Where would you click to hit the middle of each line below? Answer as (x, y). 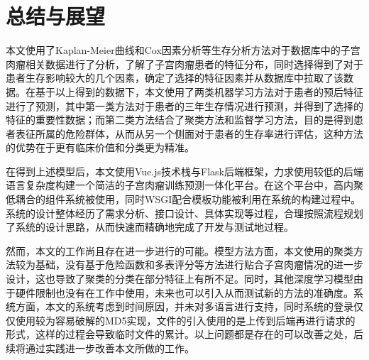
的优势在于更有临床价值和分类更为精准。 (100, 147)
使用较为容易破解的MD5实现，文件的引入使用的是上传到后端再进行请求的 (185, 320)
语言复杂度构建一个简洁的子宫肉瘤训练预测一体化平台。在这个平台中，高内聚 (184, 185)
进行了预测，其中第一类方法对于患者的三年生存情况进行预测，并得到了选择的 (184, 105)
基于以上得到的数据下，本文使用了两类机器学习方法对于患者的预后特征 (199, 91)
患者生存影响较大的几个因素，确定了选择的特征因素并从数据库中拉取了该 (175, 78)
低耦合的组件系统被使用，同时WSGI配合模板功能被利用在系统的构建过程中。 (183, 199)
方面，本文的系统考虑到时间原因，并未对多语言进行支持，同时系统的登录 (184, 306)
